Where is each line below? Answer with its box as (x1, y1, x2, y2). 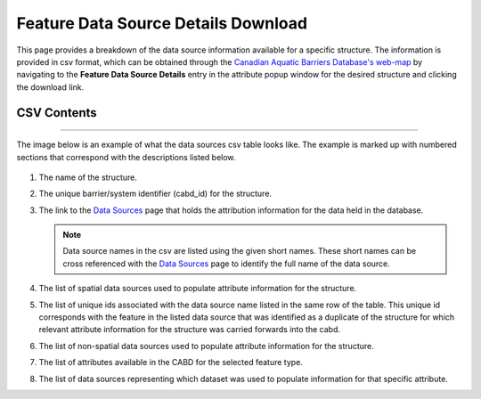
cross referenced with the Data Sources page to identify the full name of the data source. (62, 258, 391, 269)
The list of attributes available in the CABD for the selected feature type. (38, 357, 303, 368)
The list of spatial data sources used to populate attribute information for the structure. (38, 283, 357, 294)
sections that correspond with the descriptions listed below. (16, 151, 236, 162)
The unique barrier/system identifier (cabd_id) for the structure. (38, 188, 272, 199)
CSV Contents (16, 105, 97, 120)
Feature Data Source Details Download (16, 13, 307, 33)
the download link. (16, 81, 85, 93)
